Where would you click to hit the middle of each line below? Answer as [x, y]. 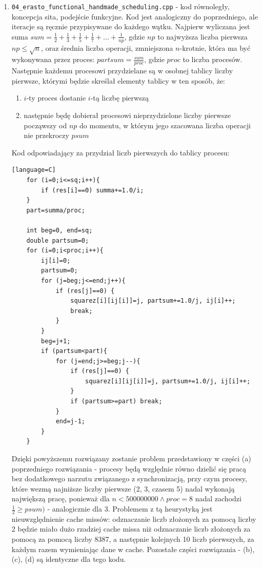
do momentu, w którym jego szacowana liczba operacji [165, 125]
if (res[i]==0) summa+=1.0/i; [93, 190]
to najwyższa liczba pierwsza [203, 36]
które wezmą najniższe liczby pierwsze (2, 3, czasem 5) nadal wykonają [123, 488]
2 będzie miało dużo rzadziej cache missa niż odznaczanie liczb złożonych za [131, 529]
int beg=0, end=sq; [59, 230]
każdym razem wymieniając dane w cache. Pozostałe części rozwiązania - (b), [133, 549]
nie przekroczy [46, 135]
